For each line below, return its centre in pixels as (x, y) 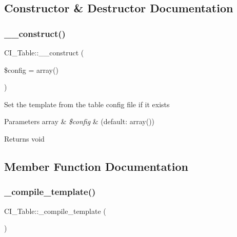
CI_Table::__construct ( (44, 52)
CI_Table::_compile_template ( (55, 211)
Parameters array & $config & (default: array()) (80, 121)
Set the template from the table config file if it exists (87, 104)
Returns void (24, 138)
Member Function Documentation (96, 166)
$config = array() (31, 70)
